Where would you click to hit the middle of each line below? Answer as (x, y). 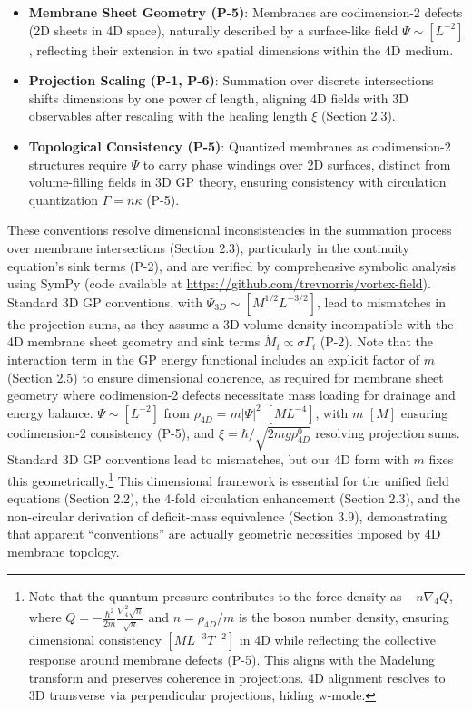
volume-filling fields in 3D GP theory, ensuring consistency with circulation (237, 182)
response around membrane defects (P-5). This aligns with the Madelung (231, 660)
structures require (78, 164)
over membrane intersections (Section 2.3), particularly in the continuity (208, 247)
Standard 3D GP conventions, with (105, 302)
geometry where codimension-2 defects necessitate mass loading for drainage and (231, 395)
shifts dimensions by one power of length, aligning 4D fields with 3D (218, 97)
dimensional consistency (95, 640)
